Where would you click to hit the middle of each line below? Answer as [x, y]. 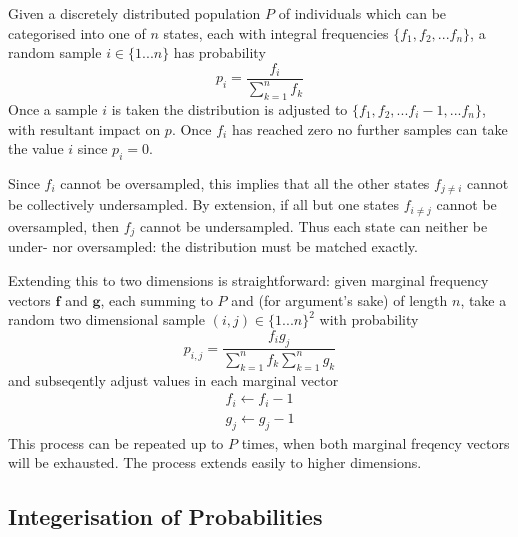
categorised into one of [77, 32]
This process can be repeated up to [116, 442]
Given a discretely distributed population [134, 13]
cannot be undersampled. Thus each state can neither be [313, 225]
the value [36, 148]
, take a [483, 299]
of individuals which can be [362, 13]
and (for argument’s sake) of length [339, 299]
